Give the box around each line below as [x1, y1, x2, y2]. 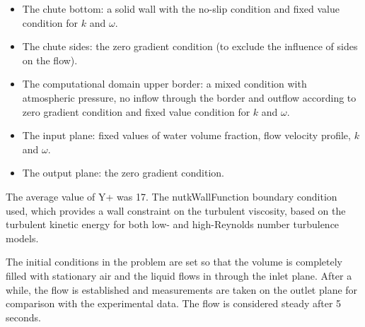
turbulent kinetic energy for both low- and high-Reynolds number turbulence [6, 217, 340, 232]
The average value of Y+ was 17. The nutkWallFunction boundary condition [6, 189, 337, 203]
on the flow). [22, 52, 78, 67]
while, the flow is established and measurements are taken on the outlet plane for [6, 282, 358, 297]
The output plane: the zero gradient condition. [22, 165, 224, 180]
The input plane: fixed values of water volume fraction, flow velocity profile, [22, 128, 351, 143]
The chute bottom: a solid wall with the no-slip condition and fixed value [22, 1, 340, 16]
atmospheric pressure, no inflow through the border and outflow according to [22, 90, 357, 105]
